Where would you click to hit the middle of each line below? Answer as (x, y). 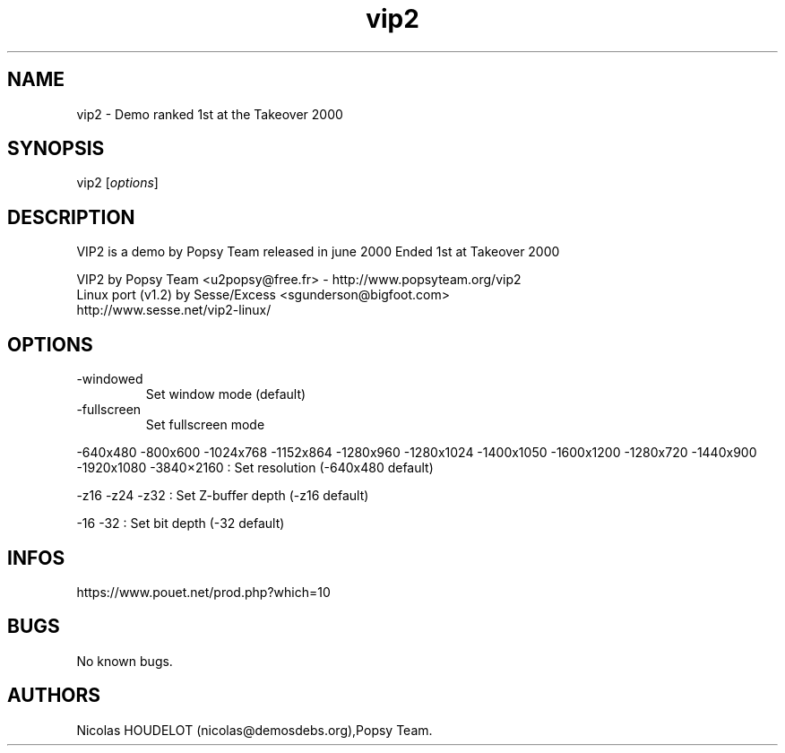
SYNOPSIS (56, 149)
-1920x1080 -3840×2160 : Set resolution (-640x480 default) (255, 468)
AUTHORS (54, 696)
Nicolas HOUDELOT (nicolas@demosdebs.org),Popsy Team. (254, 730)
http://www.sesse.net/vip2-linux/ (174, 310)
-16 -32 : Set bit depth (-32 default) (181, 524)
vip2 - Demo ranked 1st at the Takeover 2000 (210, 114)
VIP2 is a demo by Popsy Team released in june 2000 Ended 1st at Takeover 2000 (318, 252)
